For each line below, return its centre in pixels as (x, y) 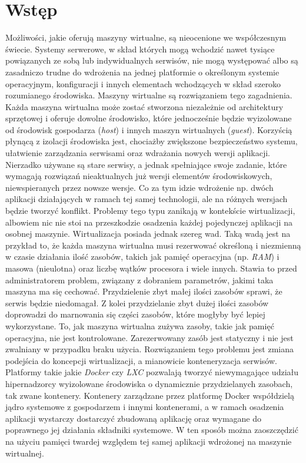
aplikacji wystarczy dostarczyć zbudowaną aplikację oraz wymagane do (134, 418)
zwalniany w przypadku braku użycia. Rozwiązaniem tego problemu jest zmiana (149, 349)
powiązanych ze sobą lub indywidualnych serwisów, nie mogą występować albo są (152, 60)
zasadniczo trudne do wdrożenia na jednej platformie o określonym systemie (142, 72)
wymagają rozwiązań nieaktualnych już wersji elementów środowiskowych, (139, 176)
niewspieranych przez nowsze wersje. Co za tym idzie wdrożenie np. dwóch (139, 187)
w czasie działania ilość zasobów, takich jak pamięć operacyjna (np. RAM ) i (142, 257)
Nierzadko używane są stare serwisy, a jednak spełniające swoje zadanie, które (146, 164)
